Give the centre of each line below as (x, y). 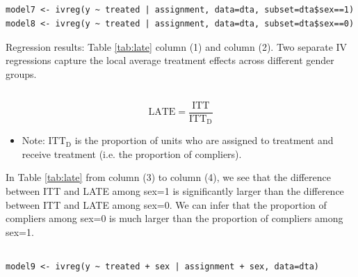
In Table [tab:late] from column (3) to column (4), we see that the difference (168, 177)
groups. (21, 73)
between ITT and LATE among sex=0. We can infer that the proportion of (166, 204)
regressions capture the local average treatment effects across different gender (170, 60)
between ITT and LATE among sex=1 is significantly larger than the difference (175, 191)
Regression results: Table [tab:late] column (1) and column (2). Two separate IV (177, 46)
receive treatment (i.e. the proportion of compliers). (132, 153)
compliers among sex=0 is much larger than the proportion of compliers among (174, 218)
